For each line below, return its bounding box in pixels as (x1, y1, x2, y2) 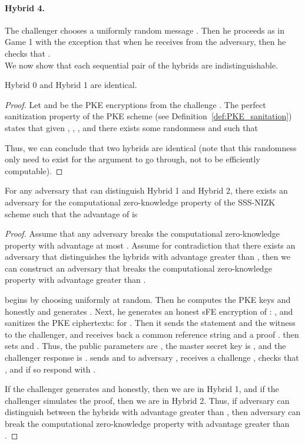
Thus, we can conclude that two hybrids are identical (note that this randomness (5, 141, 297, 154)
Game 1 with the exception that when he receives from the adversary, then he (5, 35, 286, 48)
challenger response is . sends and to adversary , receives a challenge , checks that (5, 351, 299, 364)
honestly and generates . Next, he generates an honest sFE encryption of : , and (5, 305, 293, 317)
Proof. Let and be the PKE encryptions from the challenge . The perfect (5, 98, 266, 110)
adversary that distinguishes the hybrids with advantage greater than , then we (5, 250, 291, 263)
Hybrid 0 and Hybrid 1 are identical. (5, 79, 137, 91)
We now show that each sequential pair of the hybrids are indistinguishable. (5, 58, 279, 71)
